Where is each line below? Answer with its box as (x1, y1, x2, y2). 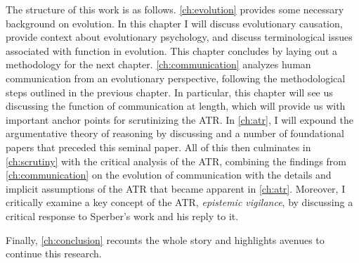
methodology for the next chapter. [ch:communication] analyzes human (6, 57, 311, 72)
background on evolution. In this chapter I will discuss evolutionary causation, (6, 15, 343, 30)
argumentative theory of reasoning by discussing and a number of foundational (6, 126, 344, 141)
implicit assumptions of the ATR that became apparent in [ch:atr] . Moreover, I (6, 181, 346, 195)
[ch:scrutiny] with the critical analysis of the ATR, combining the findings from (6, 153, 346, 168)
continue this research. (6, 246, 102, 261)
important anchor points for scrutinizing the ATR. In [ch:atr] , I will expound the (6, 112, 353, 127)
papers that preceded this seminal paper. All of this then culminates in (6, 139, 311, 154)
